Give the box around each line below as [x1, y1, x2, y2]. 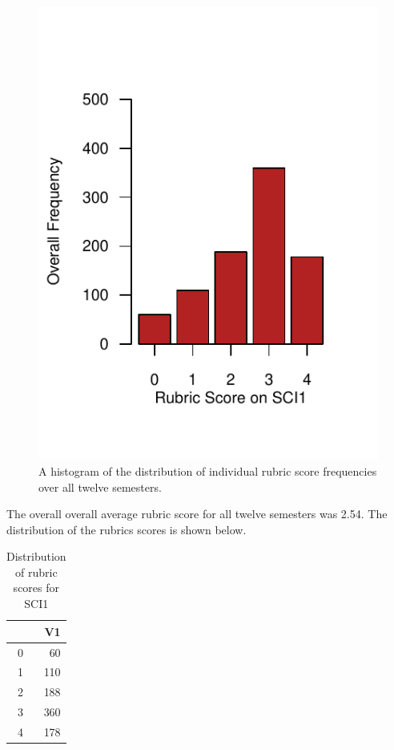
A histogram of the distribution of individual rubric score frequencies [38, 462, 377, 479]
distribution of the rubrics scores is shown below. [6, 521, 247, 537]
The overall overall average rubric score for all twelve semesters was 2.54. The [6, 505, 388, 522]
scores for [13, 579, 59, 596]
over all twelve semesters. [38, 478, 162, 495]
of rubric [15, 563, 58, 580]
